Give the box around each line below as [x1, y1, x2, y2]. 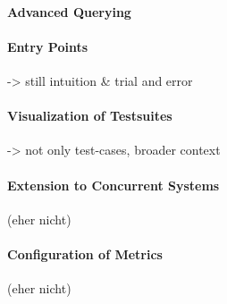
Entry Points [7, 37, 88, 55]
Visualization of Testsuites [7, 106, 172, 125]
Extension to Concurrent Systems [7, 175, 220, 194]
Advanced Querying [7, 2, 131, 21]
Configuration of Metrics [7, 244, 163, 263]
